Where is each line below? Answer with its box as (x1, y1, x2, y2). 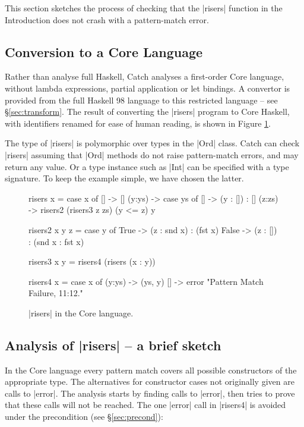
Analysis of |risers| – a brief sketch (5, 335, 221, 354)
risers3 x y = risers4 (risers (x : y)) (28, 255, 156, 268)
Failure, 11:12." (28, 287, 83, 299)
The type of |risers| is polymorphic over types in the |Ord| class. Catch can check (5, 137, 300, 149)
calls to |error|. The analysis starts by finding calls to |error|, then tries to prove (5, 387, 295, 399)
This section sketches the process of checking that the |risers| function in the (5, 2, 283, 14)
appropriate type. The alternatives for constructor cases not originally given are (5, 375, 294, 388)
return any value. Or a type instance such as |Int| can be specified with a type (5, 160, 289, 172)
